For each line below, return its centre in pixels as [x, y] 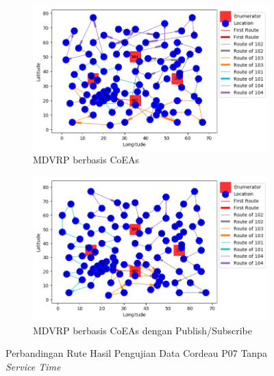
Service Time [33, 367]
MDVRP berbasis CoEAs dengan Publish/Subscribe [142, 330]
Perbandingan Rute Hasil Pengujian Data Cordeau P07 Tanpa [136, 353]
